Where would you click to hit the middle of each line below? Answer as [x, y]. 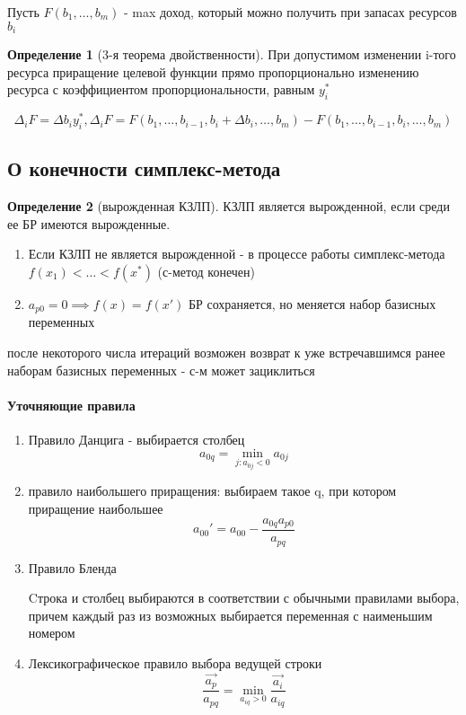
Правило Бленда [72, 567]
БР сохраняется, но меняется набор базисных [312, 303]
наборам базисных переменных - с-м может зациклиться [161, 370]
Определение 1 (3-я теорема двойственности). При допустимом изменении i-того [232, 54]
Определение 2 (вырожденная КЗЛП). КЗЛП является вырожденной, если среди [229, 206]
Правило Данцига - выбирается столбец [136, 439]
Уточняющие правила [71, 405]
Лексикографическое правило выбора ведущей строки [175, 662]
